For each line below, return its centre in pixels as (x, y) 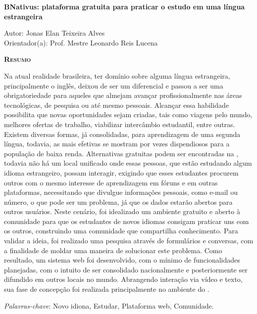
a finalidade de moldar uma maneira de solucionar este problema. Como (113, 250)
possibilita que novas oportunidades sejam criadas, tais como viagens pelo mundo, (128, 114)
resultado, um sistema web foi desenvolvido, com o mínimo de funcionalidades (122, 260)
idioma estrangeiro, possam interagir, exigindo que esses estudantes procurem (121, 172)
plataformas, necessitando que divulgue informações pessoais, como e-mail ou (121, 192)
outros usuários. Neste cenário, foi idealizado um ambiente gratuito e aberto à (122, 211)
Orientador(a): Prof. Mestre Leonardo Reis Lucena (81, 42)
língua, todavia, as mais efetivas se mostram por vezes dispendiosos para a (117, 144)
